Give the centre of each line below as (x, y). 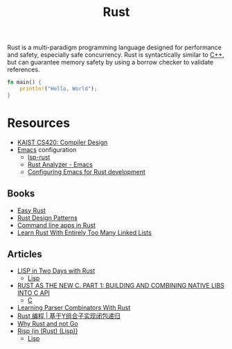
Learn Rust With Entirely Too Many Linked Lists (84, 232)
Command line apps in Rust (56, 225)
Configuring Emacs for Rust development (86, 171)
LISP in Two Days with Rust (56, 271)
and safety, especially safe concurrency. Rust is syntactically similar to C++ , (116, 55)
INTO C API (33, 293)
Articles (25, 254)
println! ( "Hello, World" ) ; (59, 89)
